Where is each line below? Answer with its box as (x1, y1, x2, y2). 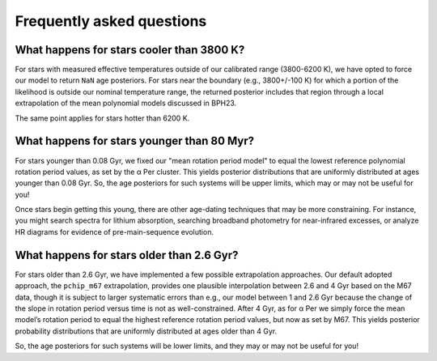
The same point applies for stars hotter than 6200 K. (15, 113, 190, 123)
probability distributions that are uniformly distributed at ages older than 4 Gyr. (15, 326, 278, 336)
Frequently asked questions (15, 12, 207, 30)
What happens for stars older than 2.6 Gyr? (15, 248, 239, 262)
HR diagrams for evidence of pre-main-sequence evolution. (15, 227, 214, 236)
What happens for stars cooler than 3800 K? (15, 43, 245, 57)
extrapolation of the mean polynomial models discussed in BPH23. (15, 98, 237, 108)
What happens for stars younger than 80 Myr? (15, 134, 255, 148)
